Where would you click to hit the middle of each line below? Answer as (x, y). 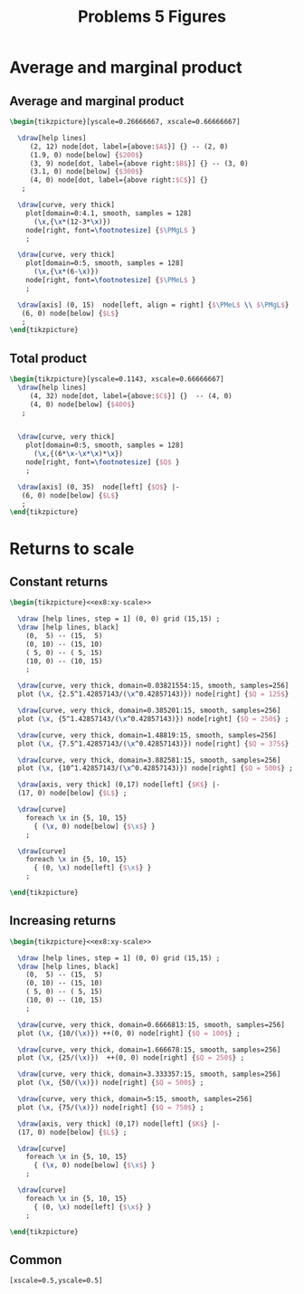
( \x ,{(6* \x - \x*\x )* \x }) (78, 454)
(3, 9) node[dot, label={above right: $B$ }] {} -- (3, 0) (139, 163)
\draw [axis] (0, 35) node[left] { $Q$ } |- (99, 487)
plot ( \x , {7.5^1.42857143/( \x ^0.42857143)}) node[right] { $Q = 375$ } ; (157, 744)
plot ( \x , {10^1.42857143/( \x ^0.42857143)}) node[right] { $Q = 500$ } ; (156, 768)
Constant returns (59, 581)
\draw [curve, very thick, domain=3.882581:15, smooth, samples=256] (149, 760)
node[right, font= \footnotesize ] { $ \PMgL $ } (111, 230)
